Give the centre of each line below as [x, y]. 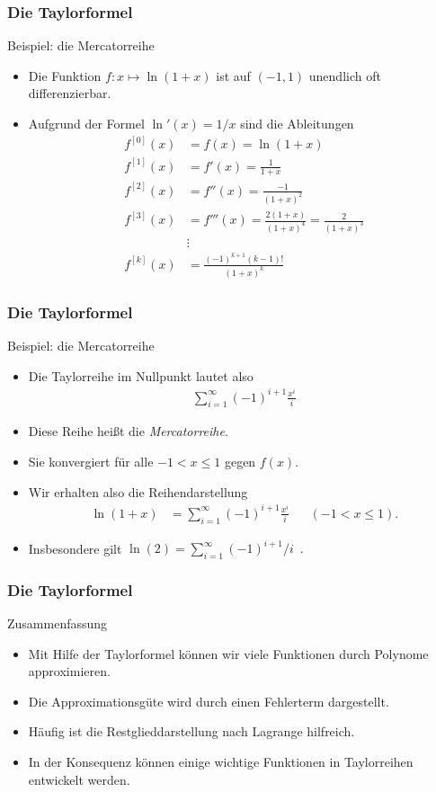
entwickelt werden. [79, 779]
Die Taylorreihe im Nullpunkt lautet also [141, 375]
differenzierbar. [70, 93]
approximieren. [69, 671]
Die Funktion [65, 75]
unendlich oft [345, 75]
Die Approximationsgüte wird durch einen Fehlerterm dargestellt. [209, 701]
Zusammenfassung [58, 623]
